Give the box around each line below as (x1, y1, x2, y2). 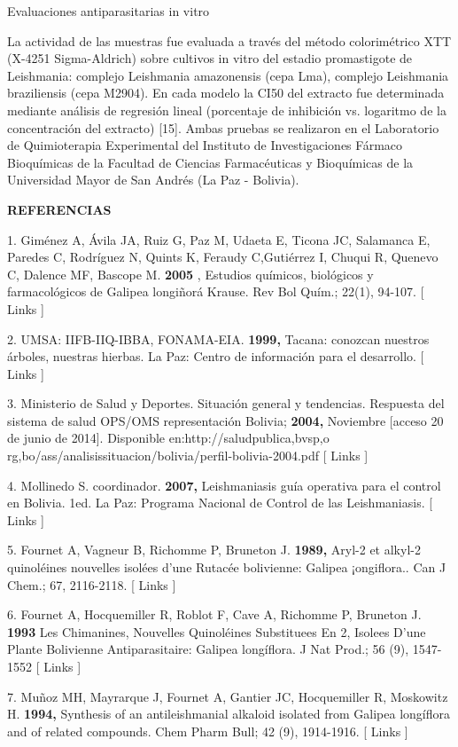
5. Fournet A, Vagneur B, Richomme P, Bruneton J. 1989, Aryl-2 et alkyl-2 (7, 540, 421, 559)
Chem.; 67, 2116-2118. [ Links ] (7, 575, 176, 594)
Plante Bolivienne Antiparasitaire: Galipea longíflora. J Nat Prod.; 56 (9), (7, 640, 409, 658)
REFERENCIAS (7, 200, 112, 218)
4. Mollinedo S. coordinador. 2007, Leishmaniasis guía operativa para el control (7, 476, 441, 494)
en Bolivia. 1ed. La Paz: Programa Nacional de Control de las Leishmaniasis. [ (7, 493, 433, 512)
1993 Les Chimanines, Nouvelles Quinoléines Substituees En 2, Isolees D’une (7, 622, 426, 641)
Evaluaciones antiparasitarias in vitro (7, 2, 210, 20)
